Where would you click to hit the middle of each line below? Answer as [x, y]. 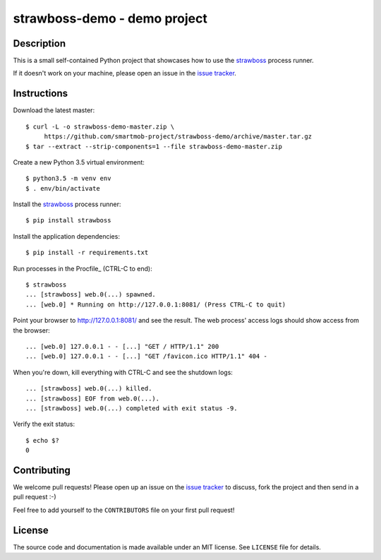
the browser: [32, 330]
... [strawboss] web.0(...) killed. [89, 389]
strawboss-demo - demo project [110, 18]
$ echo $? [42, 440]
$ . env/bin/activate [63, 188]
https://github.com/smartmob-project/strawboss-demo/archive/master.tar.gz [178, 137]
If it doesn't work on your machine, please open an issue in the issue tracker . [125, 73]
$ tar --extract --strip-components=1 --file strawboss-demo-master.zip [154, 146]
